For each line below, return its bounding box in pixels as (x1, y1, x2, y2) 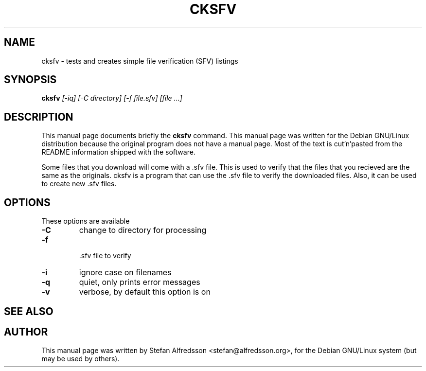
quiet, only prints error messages (79, 277, 200, 287)
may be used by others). (41, 354, 120, 363)
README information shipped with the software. (41, 148, 195, 157)
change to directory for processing (79, 225, 207, 235)
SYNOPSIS (4, 73, 57, 86)
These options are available (41, 217, 130, 226)
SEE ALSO (4, 305, 53, 318)
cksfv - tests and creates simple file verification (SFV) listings (41, 56, 238, 65)
